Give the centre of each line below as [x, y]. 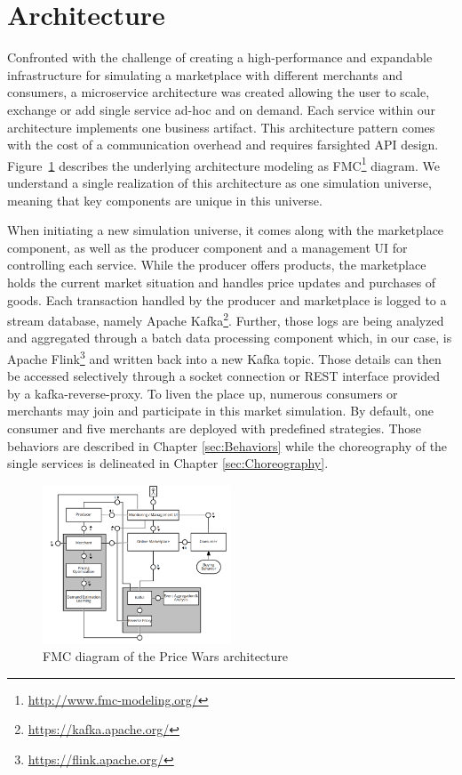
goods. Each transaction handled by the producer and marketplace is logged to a [227, 299]
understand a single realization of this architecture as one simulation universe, [219, 182]
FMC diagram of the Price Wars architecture [165, 656]
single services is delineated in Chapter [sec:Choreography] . [168, 463]
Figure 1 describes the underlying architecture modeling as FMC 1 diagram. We [224, 164]
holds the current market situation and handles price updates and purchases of [222, 282]
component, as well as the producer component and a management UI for [207, 247]
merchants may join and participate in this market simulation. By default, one [221, 411]
